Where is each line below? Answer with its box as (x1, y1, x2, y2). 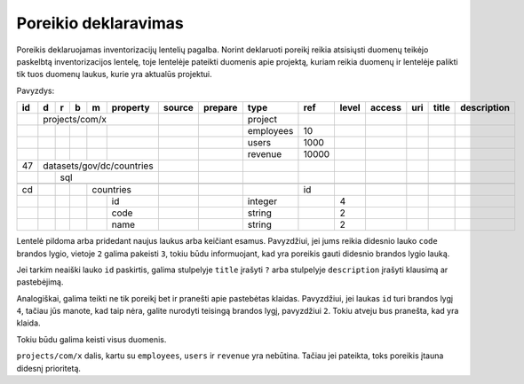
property (111, 102, 150, 114)
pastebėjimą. (16, 277, 64, 287)
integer (247, 195, 278, 208)
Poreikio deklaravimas (16, 13, 184, 33)
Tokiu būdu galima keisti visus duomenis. (16, 333, 167, 345)
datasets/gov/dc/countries (43, 160, 155, 172)
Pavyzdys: (16, 85, 55, 96)
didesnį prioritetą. (16, 363, 82, 373)
